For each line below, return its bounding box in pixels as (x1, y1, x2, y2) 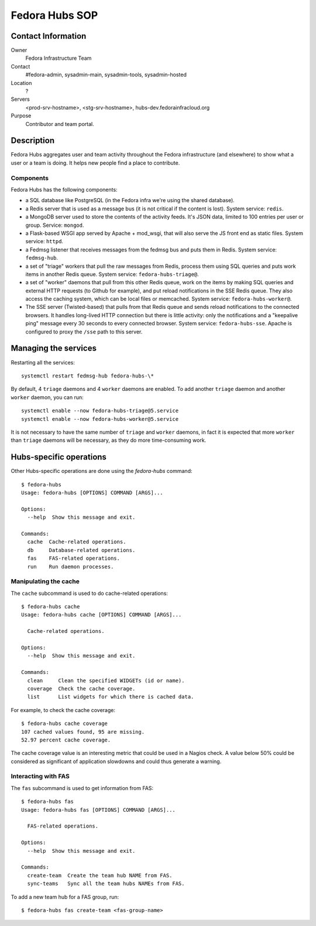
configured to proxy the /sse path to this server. (25, 328, 143, 335)
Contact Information (11, 31, 87, 41)
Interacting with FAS (11, 772, 70, 781)
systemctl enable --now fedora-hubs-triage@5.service (21, 407, 178, 414)
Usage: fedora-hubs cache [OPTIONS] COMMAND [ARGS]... (21, 611, 182, 618)
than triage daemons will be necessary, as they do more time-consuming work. (11, 437, 207, 444)
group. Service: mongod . (25, 222, 84, 229)
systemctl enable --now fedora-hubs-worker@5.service (21, 416, 178, 422)
